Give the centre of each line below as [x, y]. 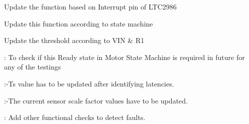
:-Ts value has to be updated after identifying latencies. [89, 83]
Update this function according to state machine [79, 23]
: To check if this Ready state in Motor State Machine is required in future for [125, 57]
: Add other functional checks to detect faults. [75, 117]
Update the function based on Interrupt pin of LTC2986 [90, 6]
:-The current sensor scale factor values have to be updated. [96, 100]
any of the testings [33, 67]
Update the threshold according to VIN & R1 [74, 40]
